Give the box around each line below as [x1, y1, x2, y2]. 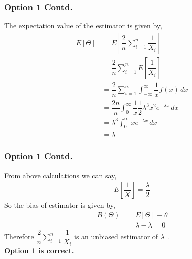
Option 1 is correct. [4, 245, 74, 256]
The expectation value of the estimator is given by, [4, 20, 162, 31]
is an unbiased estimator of [74, 231, 158, 242]
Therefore [4, 231, 34, 242]
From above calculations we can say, [4, 170, 117, 180]
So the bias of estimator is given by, [4, 200, 115, 210]
